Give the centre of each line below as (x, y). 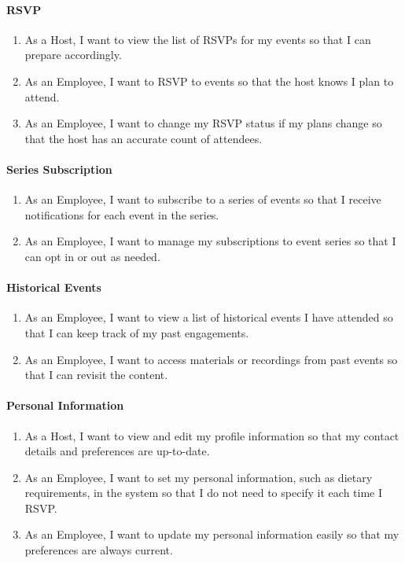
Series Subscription (59, 169)
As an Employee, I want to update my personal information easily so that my (212, 534)
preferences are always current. (99, 550)
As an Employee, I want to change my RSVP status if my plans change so (203, 123)
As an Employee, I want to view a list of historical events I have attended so (209, 317)
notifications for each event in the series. (122, 214)
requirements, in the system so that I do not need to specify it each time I (204, 493)
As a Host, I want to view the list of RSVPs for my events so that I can (198, 39)
